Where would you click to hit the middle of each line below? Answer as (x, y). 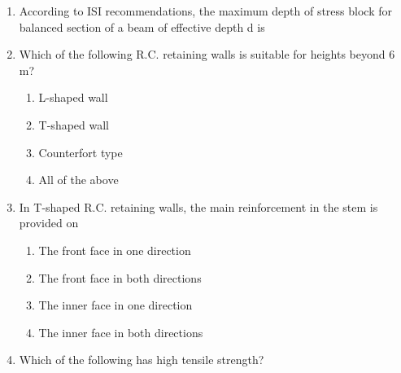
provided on (49, 223)
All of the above (78, 180)
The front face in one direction (115, 250)
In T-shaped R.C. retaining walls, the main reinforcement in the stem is (198, 206)
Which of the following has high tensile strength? (142, 360)
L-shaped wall (73, 97)
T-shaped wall (74, 124)
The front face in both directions (120, 277)
